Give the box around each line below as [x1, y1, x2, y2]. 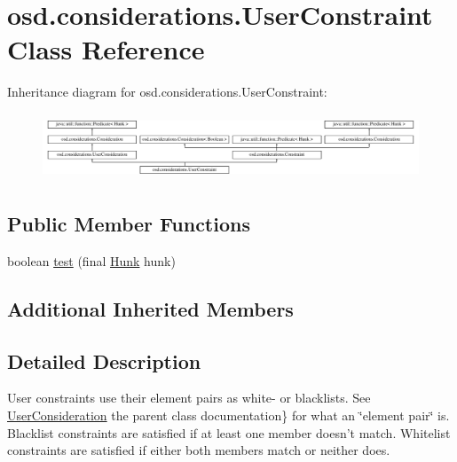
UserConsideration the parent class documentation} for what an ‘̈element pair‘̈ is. [7, 406, 450, 424]
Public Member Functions [7, 210, 250, 238]
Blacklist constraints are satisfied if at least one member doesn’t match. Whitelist [7, 423, 451, 442]
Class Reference [7, 31, 205, 67]
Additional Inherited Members [7, 294, 294, 322]
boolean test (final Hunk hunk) [7, 251, 176, 270]
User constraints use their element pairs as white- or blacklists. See [7, 388, 371, 407]
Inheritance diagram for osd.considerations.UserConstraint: [7, 82, 327, 101]
